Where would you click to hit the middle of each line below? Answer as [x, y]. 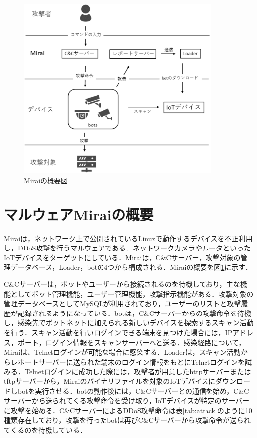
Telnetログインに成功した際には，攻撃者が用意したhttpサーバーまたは [138, 371]
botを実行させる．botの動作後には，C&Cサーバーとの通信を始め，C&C [133, 391]
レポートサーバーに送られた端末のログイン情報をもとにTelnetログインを [128, 361]
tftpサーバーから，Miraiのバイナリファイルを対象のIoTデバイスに [110, 381]
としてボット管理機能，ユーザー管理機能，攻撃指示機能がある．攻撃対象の [132, 293]
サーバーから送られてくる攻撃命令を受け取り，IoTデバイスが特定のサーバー [127, 401]
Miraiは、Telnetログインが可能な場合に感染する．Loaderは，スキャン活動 [122, 352]
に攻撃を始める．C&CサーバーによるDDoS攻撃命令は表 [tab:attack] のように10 [128, 410]
